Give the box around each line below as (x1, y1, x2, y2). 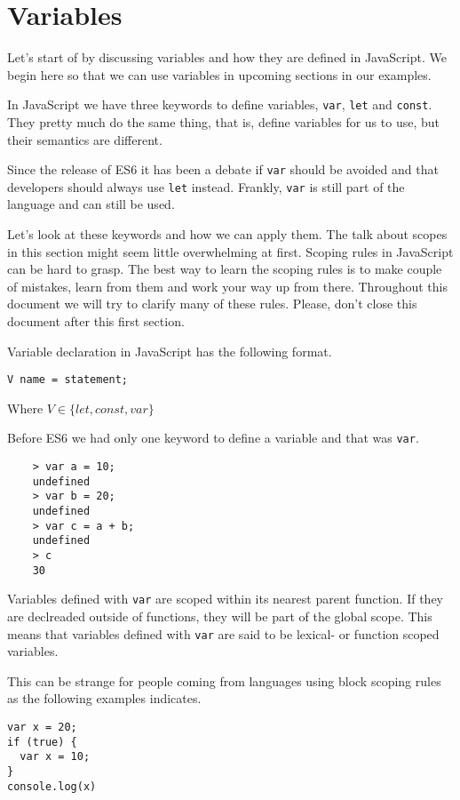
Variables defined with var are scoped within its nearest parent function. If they (7, 589, 443, 608)
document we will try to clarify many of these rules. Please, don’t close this (7, 294, 417, 313)
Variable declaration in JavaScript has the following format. (7, 341, 332, 360)
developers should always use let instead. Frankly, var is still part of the (7, 177, 405, 196)
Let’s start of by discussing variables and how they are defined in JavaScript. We (7, 48, 447, 67)
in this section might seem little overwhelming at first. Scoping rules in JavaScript (7, 242, 454, 260)
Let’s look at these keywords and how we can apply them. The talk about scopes (7, 225, 448, 244)
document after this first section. (7, 312, 185, 331)
